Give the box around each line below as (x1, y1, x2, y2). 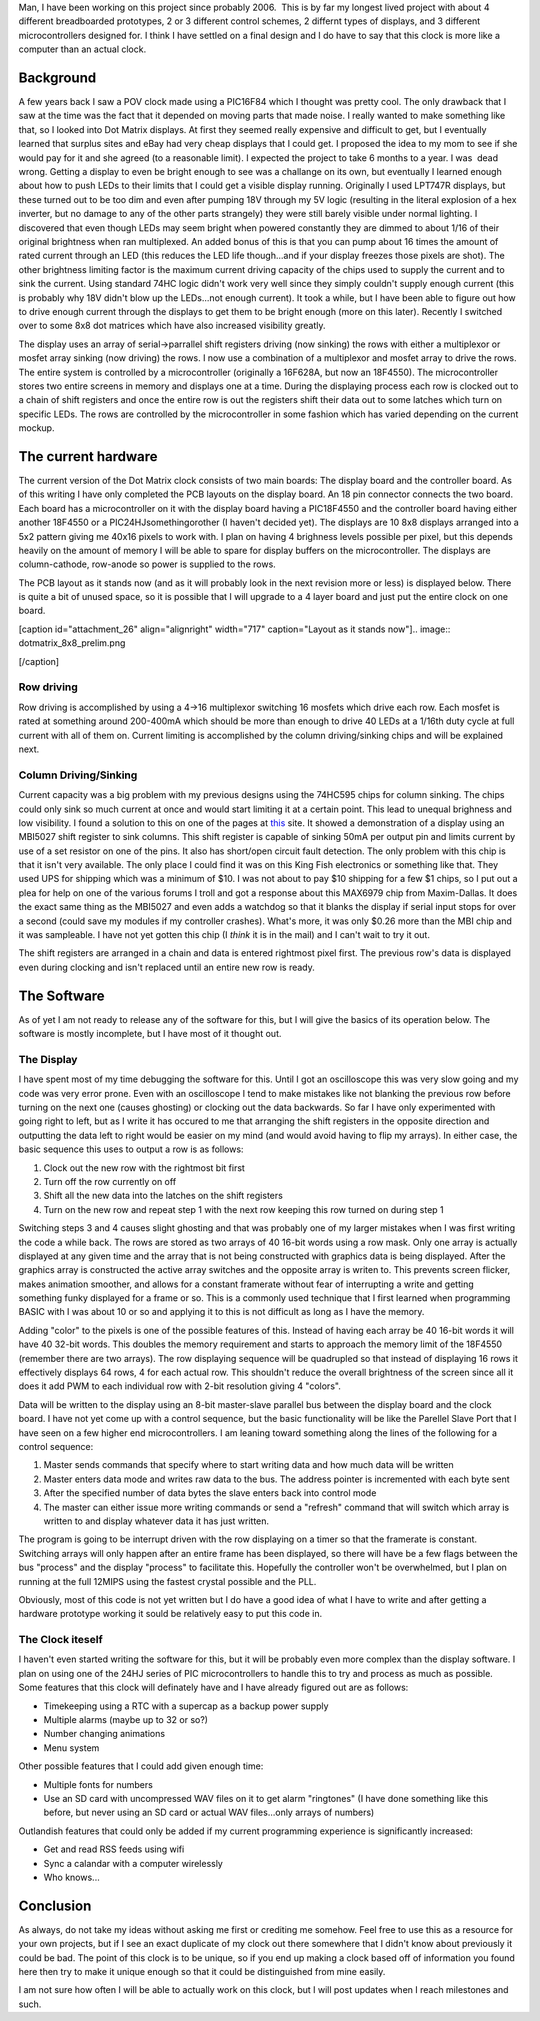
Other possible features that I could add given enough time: (18, 1760, 264, 1772)
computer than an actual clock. (18, 43, 147, 55)
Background (18, 69, 97, 86)
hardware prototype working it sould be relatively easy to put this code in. (18, 1608, 323, 1620)
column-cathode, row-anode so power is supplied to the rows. (18, 558, 277, 570)
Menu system (43, 1741, 100, 1754)
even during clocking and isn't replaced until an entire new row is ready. (18, 961, 315, 973)
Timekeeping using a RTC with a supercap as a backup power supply (43, 1700, 329, 1712)
